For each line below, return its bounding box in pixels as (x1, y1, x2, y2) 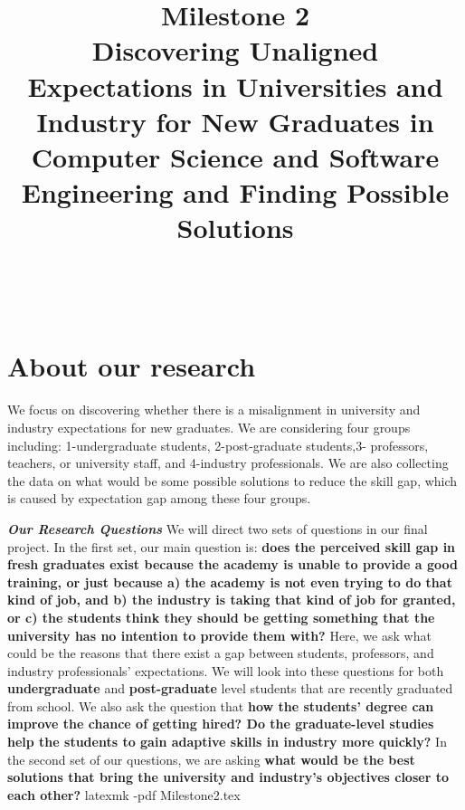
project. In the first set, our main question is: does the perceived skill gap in (7, 537, 456, 556)
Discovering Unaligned (91, 32, 379, 69)
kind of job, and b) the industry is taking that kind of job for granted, (7, 590, 456, 609)
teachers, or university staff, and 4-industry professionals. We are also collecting (7, 453, 449, 472)
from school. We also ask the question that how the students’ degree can (7, 696, 434, 715)
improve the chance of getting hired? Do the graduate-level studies (7, 714, 434, 733)
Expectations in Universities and (27, 67, 443, 104)
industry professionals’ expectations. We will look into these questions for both (7, 661, 444, 680)
